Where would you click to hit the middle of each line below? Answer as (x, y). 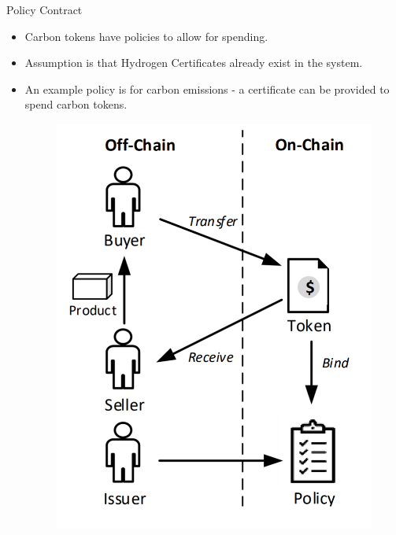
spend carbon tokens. (76, 104)
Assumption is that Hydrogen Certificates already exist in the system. (194, 63)
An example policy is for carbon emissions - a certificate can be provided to (207, 89)
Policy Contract (44, 9)
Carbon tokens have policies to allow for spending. (146, 36)
